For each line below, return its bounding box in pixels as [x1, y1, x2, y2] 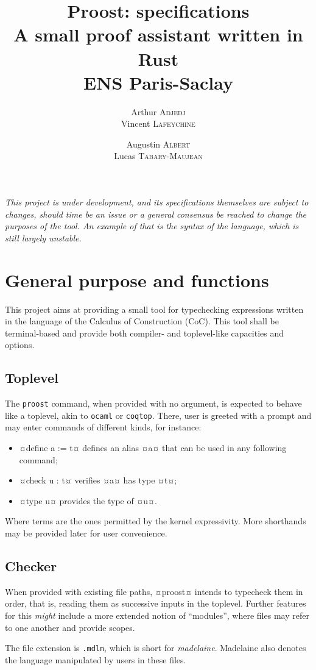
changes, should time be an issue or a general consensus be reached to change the [5, 207, 307, 220]
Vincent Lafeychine [121, 117, 195, 130]
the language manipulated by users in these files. [5, 653, 186, 666]
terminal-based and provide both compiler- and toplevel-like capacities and [5, 326, 284, 339]
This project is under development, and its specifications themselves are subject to [5, 196, 309, 208]
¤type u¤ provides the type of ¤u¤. [19, 494, 157, 507]
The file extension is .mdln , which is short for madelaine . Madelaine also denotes [5, 641, 306, 654]
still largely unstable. [5, 231, 82, 244]
